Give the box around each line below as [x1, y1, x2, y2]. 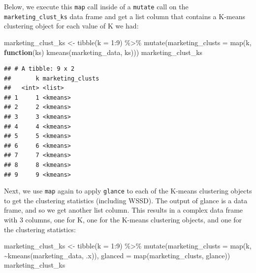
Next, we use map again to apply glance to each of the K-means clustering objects [4, 186, 252, 196]
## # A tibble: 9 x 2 [4, 65, 75, 73]
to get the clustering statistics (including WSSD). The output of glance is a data [4, 195, 248, 205]
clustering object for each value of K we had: [4, 21, 139, 31]
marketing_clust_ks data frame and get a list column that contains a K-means [4, 11, 245, 21]
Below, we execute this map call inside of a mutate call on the [4, 1, 189, 11]
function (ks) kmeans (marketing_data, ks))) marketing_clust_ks [4, 47, 203, 57]
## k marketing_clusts [4, 75, 99, 82]
